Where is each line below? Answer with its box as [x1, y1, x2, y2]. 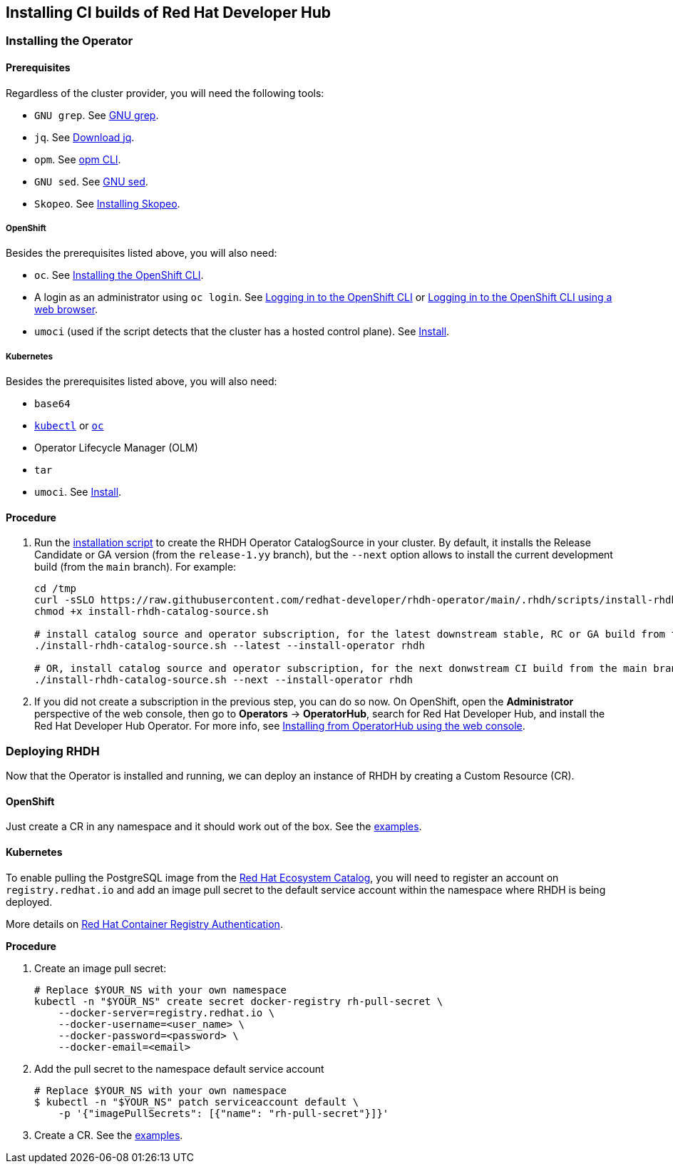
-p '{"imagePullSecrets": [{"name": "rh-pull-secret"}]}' [58, 1107, 389, 1119]
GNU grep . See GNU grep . [34, 108, 159, 121]
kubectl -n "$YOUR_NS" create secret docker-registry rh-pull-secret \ [34, 995, 443, 1007]
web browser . [34, 303, 98, 316]
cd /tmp [34, 583, 77, 595]
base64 [34, 398, 71, 410]
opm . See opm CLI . [34, 153, 121, 165]
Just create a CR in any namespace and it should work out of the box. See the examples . [6, 820, 422, 833]
